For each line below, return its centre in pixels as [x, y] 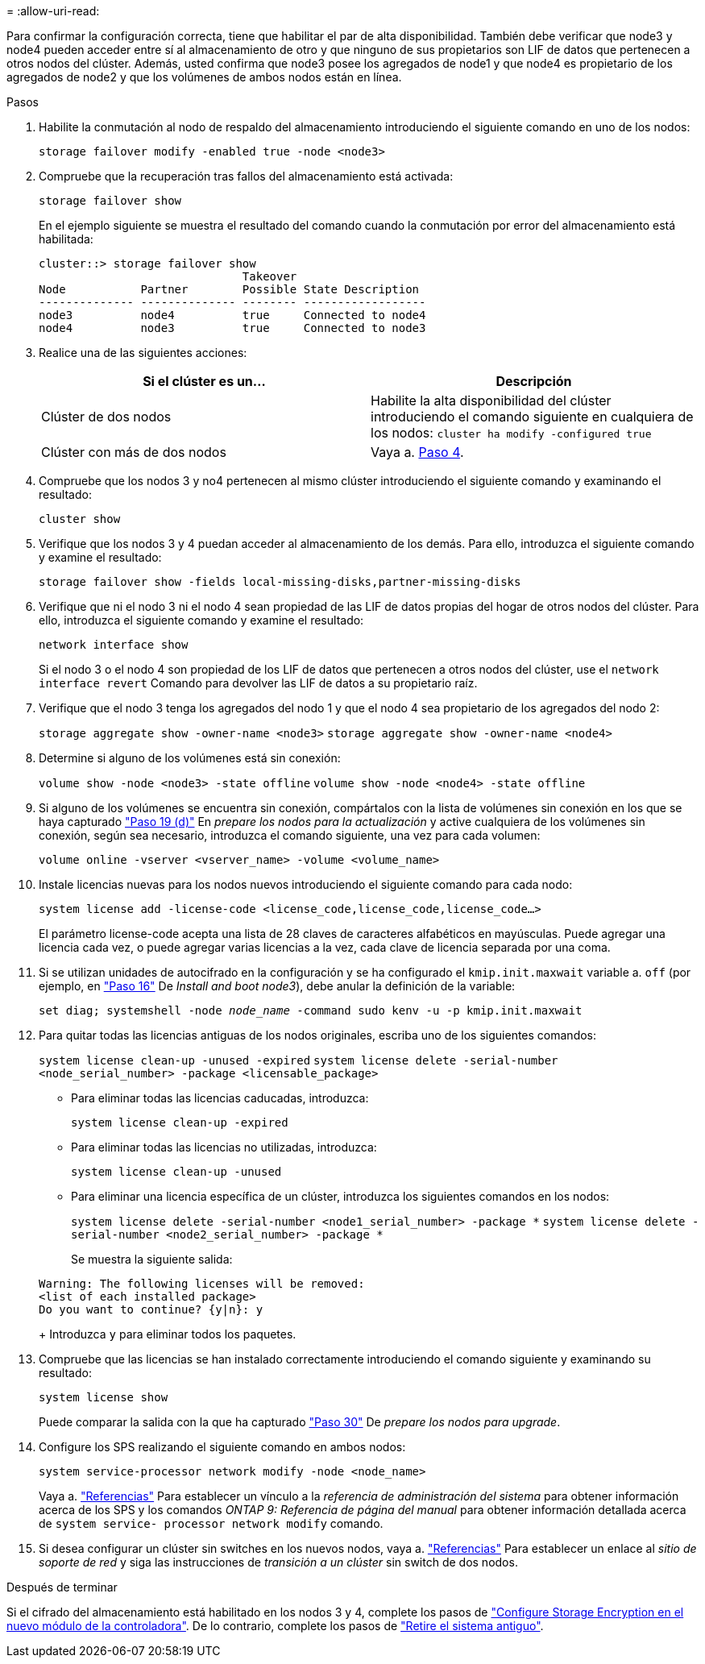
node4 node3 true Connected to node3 [232, 328]
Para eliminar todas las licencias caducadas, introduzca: [220, 1098]
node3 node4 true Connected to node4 [232, 315]
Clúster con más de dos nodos [134, 452]
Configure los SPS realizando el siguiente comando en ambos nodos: [222, 1447]
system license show [104, 1397]
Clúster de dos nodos [106, 417]
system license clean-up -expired [180, 1122]
